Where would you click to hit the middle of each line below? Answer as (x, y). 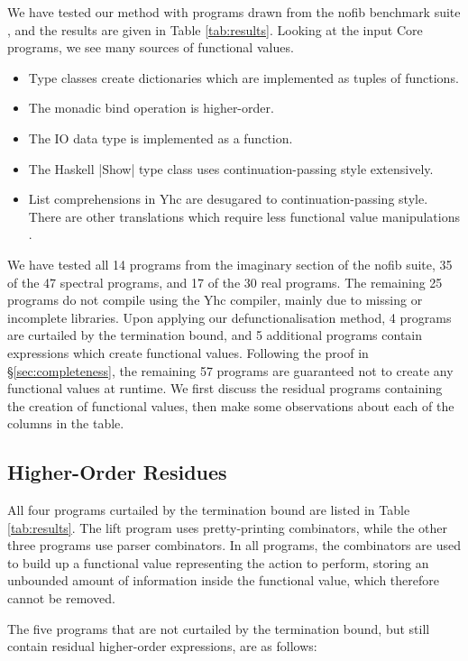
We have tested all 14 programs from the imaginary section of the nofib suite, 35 (230, 264)
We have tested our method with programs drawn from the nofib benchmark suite (234, 12)
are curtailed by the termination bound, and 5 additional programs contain (215, 335)
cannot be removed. (61, 598)
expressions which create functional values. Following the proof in (188, 352)
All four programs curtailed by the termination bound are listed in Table (209, 510)
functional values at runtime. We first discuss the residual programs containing (225, 388)
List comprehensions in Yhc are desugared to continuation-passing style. (228, 199)
